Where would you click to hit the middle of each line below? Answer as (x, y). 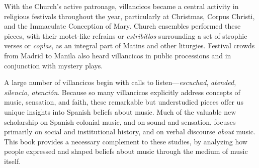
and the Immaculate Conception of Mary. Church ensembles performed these (122, 26)
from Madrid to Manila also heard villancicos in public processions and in (118, 55)
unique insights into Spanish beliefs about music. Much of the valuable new (120, 111)
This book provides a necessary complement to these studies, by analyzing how (126, 141)
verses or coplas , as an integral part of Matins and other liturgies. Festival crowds (129, 46)
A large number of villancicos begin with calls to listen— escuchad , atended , (120, 82)
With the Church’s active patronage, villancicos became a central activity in (121, 6)
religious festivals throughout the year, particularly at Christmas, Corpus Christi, (129, 16)
